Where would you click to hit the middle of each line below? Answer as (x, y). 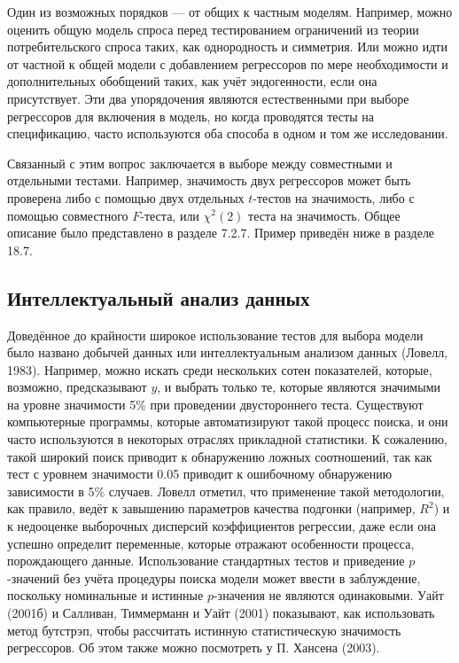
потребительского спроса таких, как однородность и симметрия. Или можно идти (227, 47)
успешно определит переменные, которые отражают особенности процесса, (211, 543)
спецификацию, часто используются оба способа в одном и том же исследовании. (228, 133)
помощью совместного (68, 215)
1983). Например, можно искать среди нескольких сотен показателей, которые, (220, 369)
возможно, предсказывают (77, 387)
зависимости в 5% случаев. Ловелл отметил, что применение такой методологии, (226, 491)
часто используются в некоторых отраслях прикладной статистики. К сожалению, (227, 439)
